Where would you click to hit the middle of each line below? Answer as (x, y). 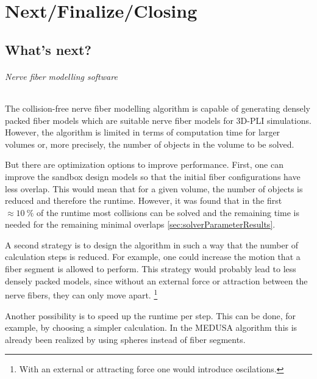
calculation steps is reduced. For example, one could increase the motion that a (153, 257)
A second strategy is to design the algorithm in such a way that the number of (152, 244)
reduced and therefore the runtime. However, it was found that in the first (144, 200)
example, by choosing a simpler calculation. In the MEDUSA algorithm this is (151, 327)
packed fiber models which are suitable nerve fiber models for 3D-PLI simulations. (158, 120)
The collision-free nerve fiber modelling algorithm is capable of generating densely (158, 108)
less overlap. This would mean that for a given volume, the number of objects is (154, 188)
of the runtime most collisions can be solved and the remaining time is (168, 212)
